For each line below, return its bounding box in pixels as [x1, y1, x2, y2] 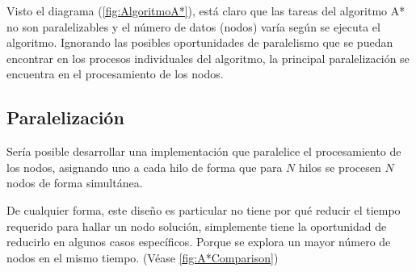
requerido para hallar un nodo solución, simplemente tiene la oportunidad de [6, 217, 387, 234]
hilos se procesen [298, 158, 381, 175]
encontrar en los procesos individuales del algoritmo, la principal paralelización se [6, 49, 410, 66]
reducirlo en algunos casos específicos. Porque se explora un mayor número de [6, 233, 391, 250]
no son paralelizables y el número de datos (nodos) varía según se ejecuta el [6, 18, 380, 35]
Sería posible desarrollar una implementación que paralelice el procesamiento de [6, 143, 401, 160]
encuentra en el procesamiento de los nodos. [6, 65, 224, 82]
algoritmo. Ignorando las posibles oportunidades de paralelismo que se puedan [6, 34, 393, 51]
